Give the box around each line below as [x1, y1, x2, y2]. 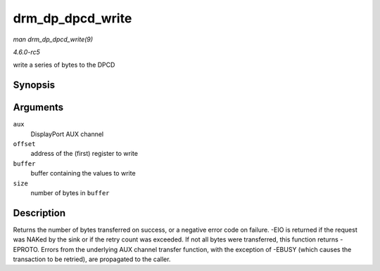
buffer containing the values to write [30, 169, 137, 178]
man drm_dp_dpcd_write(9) [13, 35, 94, 44]
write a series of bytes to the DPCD [13, 60, 115, 70]
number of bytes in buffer [30, 188, 110, 197]
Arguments [13, 102, 64, 114]
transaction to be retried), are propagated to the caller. [13, 255, 171, 263]
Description [13, 207, 66, 219]
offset [13, 140, 36, 148]
